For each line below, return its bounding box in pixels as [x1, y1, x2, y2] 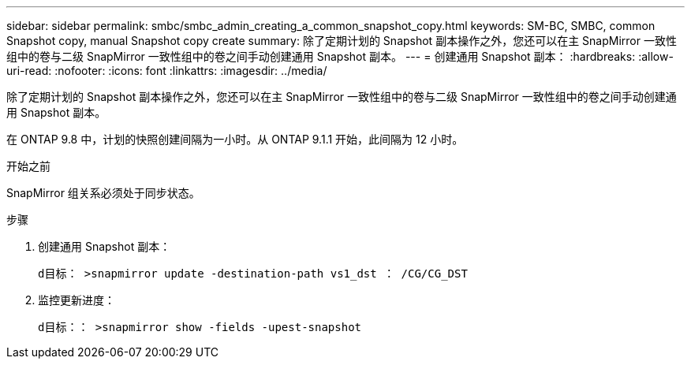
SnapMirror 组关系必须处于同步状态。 [6, 186, 200, 199]
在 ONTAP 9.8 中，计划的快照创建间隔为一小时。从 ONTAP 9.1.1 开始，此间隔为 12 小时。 [6, 132, 464, 146]
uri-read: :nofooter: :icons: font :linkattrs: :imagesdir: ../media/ [6, 64, 327, 77]
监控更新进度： [38, 293, 115, 307]
